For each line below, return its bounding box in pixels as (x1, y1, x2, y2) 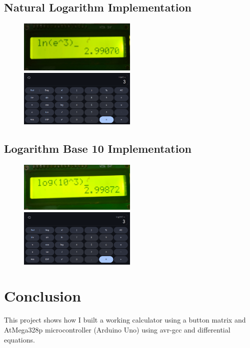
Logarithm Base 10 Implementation (4, 141, 191, 156)
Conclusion (4, 286, 81, 306)
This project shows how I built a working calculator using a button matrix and (4, 315, 246, 325)
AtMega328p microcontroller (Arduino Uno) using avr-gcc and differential (4, 324, 230, 335)
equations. (4, 334, 35, 345)
